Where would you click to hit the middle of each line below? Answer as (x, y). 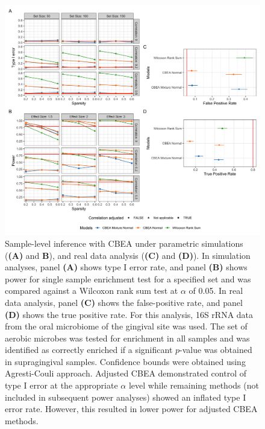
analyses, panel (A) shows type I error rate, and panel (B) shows (126, 267)
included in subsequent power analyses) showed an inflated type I (126, 397)
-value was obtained (216, 350)
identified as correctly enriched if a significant (89, 350)
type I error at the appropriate (61, 385)
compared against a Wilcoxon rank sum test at (92, 291)
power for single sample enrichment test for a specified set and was (128, 278)
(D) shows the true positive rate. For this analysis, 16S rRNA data (129, 314)
